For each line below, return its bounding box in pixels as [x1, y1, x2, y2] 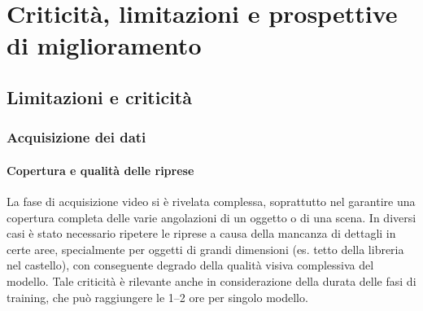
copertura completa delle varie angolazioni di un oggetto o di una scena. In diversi [7, 208, 416, 226]
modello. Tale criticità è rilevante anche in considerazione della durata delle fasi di [7, 272, 416, 289]
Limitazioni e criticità [7, 84, 192, 109]
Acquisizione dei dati [7, 127, 146, 147]
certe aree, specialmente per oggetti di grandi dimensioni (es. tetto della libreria [7, 240, 404, 257]
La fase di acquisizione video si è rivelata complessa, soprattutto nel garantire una [7, 192, 416, 209]
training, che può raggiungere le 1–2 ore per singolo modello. [7, 288, 308, 305]
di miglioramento [7, 28, 202, 62]
